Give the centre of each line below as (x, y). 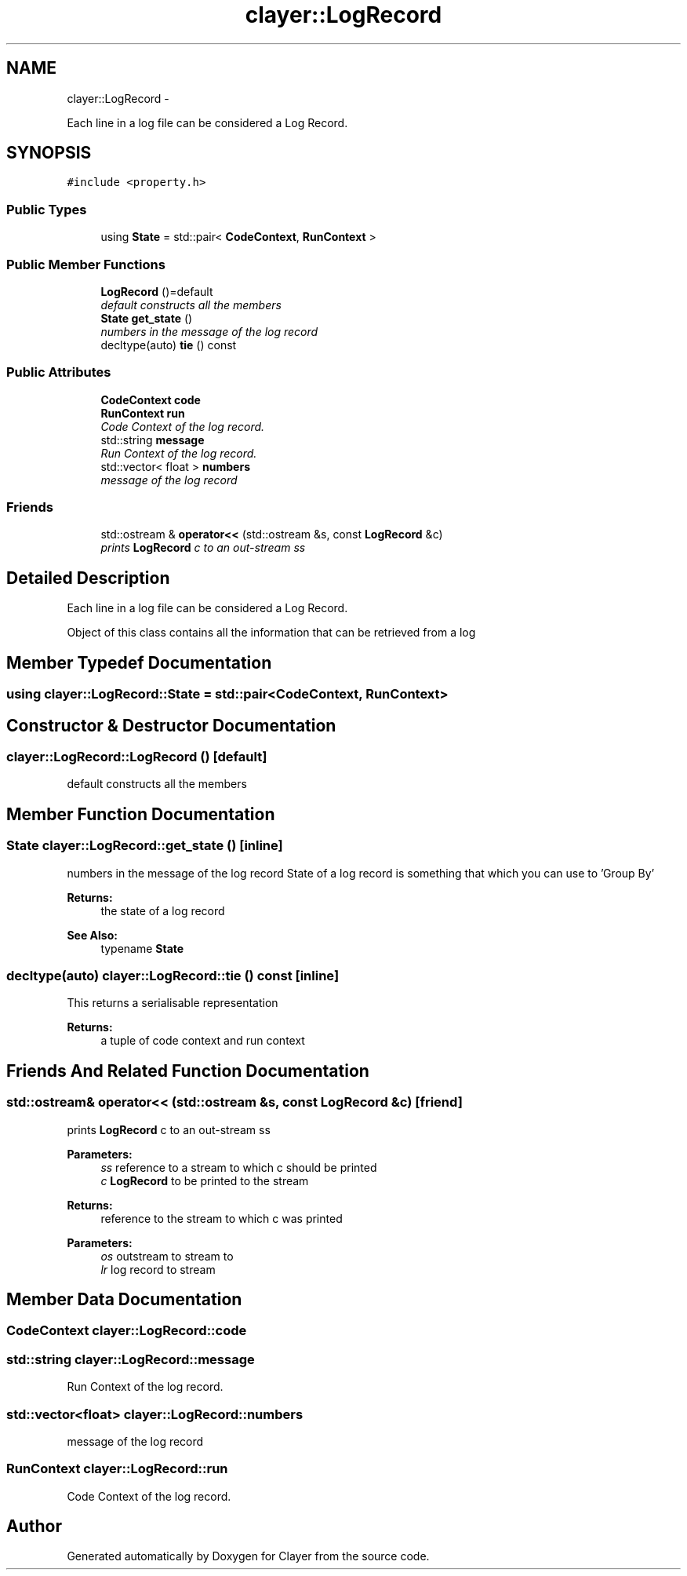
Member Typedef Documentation (139, 662)
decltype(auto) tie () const (169, 345)
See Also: (92, 935)
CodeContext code (151, 399)
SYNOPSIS (49, 153)
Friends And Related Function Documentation (188, 1071)
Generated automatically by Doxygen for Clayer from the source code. (248, 1556)
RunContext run (143, 413)
